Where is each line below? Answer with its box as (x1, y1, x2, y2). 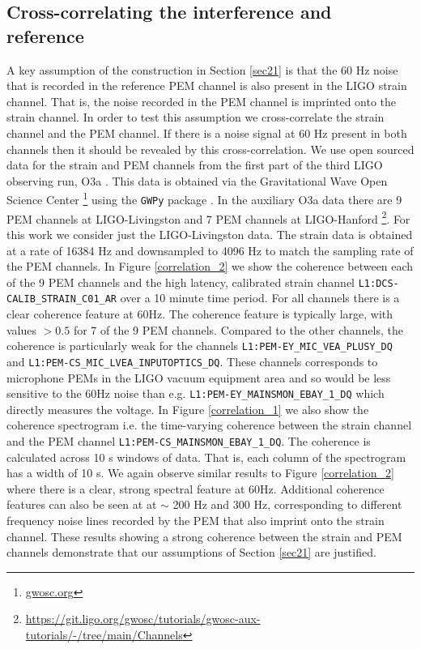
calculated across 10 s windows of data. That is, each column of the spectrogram (6, 448, 406, 465)
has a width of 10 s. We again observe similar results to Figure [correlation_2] (6, 464, 394, 481)
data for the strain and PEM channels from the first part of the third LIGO (6, 156, 383, 173)
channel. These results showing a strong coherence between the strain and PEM (6, 527, 402, 544)
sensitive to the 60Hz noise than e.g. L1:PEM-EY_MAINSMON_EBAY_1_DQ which (6, 385, 385, 402)
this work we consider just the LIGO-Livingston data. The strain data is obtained (6, 225, 413, 242)
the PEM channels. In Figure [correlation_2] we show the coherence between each (6, 258, 414, 275)
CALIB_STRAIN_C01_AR (6, 293, 117, 305)
